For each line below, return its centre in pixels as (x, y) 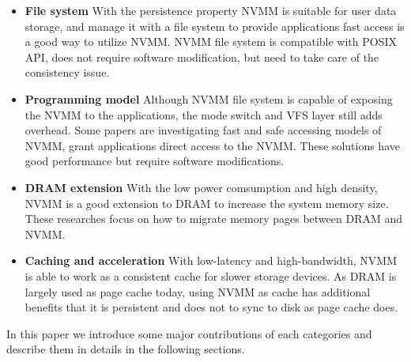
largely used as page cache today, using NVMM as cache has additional (198, 291)
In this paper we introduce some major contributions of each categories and (189, 333)
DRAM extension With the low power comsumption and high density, (201, 187)
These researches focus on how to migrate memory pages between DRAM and (214, 219)
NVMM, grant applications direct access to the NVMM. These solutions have (212, 145)
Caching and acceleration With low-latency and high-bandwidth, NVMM (211, 260)
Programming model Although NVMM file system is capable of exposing (209, 98)
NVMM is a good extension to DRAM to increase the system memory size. (207, 203)
